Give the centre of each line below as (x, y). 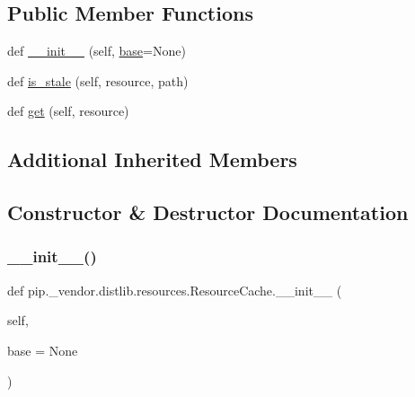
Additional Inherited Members (152, 159)
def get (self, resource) (68, 111)
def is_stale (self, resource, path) (98, 80)
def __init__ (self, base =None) (97, 51)
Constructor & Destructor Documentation (208, 212)
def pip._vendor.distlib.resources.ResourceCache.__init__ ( (175, 290)
